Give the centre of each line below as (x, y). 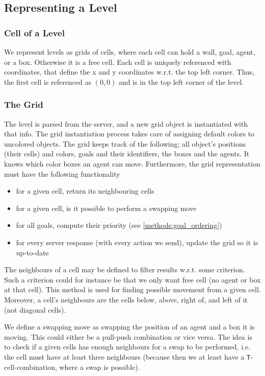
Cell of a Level (34, 32)
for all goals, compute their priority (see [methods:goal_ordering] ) (119, 225)
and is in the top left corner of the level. (181, 81)
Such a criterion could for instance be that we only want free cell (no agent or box (132, 279)
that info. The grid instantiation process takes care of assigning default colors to (129, 134)
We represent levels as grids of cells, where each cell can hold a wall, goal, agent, (130, 52)
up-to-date (32, 252)
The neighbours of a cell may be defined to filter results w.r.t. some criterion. (125, 269)
